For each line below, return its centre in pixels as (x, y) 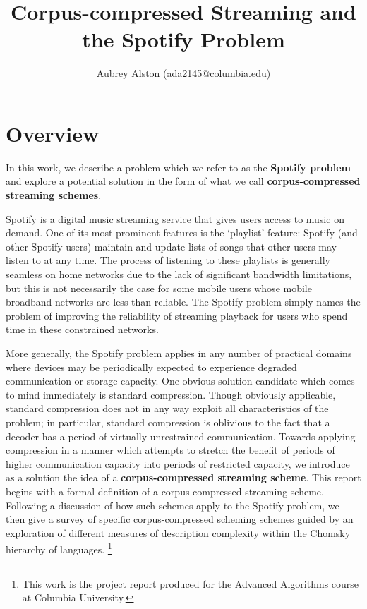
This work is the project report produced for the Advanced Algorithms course (191, 583)
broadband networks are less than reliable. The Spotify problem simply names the (183, 302)
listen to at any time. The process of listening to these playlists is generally (168, 260)
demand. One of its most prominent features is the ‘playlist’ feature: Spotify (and (182, 233)
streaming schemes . (54, 195)
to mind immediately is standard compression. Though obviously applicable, (171, 394)
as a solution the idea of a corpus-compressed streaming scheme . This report (183, 477)
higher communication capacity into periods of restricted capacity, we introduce (178, 463)
